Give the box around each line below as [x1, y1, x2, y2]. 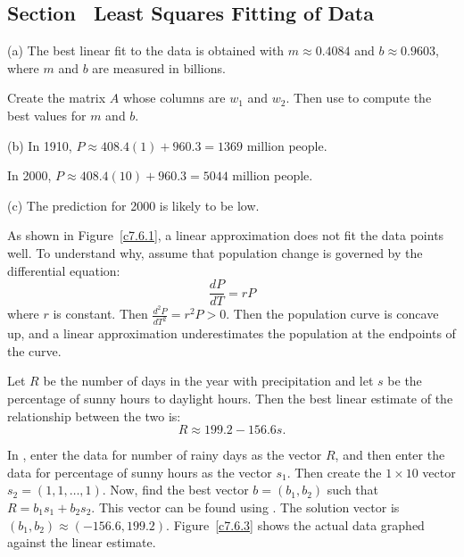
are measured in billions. [92, 58, 226, 77]
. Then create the [286, 462, 382, 481]
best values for [7, 105, 87, 124]
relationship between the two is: [7, 406, 181, 425]
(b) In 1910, [7, 136, 72, 154]
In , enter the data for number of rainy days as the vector [7, 445, 322, 464]
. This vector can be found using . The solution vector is [91, 497, 400, 516]
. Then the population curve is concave [226, 304, 439, 323]
